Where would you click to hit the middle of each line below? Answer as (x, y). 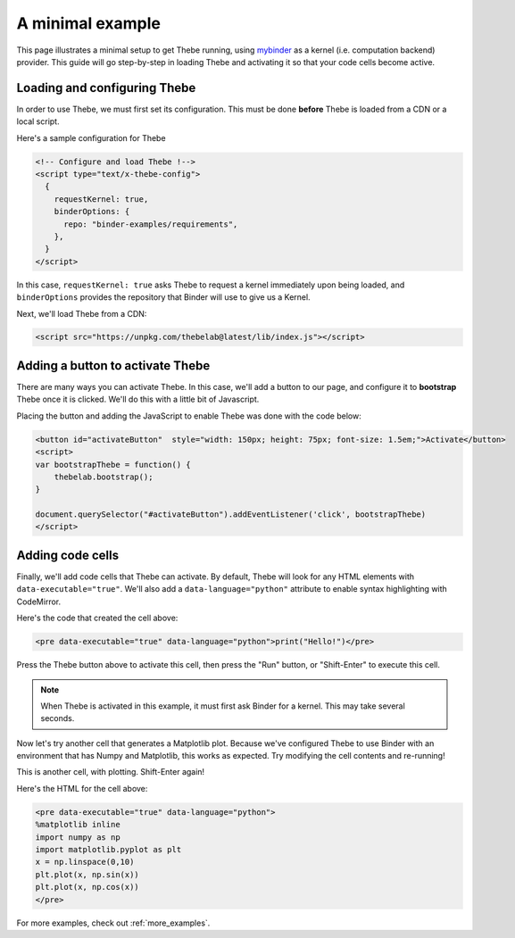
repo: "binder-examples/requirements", (151, 224)
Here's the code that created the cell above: (97, 618)
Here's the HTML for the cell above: (82, 788)
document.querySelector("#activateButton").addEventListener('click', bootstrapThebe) (231, 515)
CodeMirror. (39, 602)
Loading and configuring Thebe (106, 88)
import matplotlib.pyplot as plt (108, 850)
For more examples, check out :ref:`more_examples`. (113, 923)
